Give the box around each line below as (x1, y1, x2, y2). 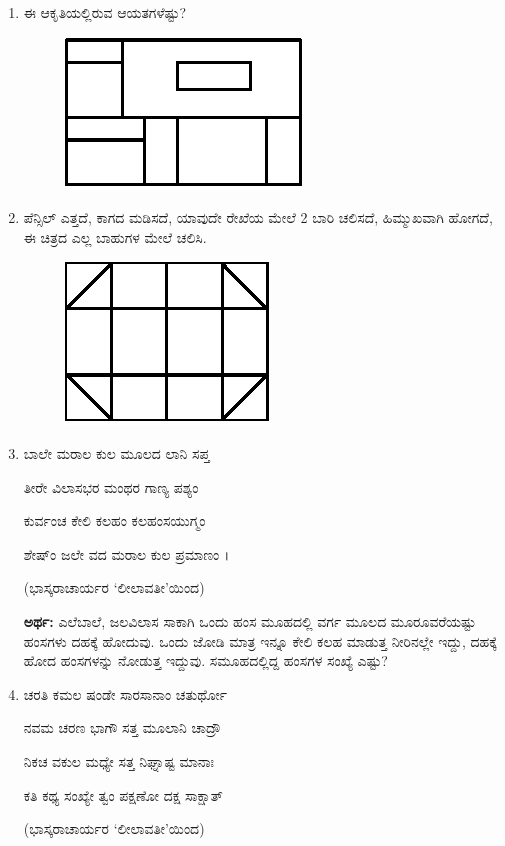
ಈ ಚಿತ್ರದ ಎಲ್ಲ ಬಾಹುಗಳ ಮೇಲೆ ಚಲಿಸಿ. (23, 226, 207, 247)
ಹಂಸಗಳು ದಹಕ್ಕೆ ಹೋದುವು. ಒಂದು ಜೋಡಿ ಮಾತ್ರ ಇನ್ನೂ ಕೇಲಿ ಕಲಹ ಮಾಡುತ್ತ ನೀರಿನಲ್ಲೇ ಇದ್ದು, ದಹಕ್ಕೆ (23, 630, 497, 651)
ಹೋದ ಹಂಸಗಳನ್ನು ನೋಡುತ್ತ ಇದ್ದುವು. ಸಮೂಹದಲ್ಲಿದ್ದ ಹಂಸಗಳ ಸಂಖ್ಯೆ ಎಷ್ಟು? (23, 650, 388, 671)
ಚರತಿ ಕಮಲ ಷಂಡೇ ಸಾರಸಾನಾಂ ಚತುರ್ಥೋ (23, 683, 228, 704)
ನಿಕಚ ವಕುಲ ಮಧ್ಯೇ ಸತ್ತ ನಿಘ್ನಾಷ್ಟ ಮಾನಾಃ (23, 750, 215, 771)
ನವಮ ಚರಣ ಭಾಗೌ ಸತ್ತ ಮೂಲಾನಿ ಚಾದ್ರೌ (23, 717, 221, 738)
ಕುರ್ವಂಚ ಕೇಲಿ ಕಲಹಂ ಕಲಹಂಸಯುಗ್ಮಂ (23, 510, 206, 531)
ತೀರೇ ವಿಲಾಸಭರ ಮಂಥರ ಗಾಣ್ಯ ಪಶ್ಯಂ (23, 476, 199, 497)
